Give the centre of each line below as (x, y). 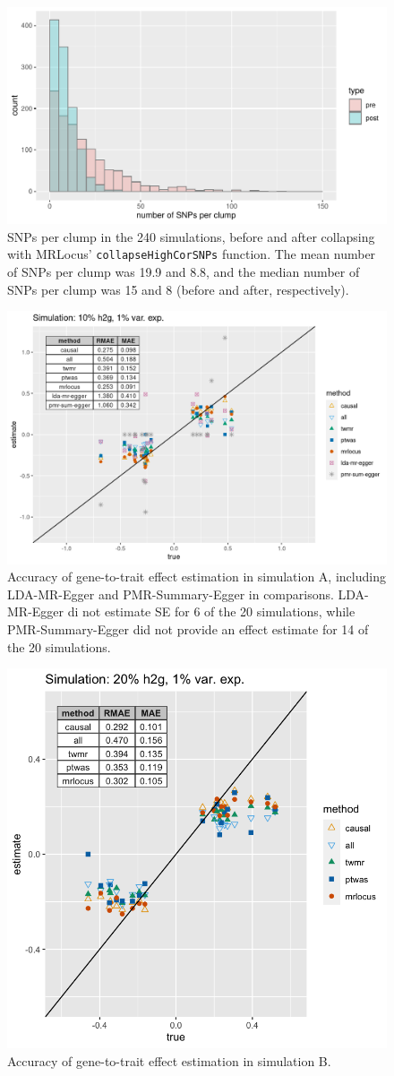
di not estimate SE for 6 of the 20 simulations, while (211, 611)
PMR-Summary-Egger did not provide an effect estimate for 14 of (188, 629)
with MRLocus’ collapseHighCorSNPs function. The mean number (192, 254)
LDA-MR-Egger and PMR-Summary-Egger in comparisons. (171, 594)
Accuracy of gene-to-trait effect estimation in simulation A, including (197, 577)
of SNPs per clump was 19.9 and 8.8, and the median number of (184, 272)
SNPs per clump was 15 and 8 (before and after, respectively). (178, 289)
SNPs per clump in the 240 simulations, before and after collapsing (191, 236)
